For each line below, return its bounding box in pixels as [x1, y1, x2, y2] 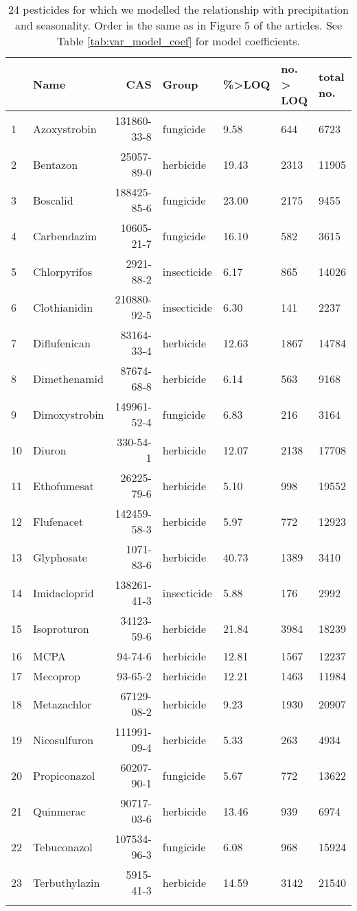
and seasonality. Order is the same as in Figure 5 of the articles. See [15, 17, 343, 33]
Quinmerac [33, 803, 86, 819]
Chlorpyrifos [33, 263, 92, 279]
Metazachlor [33, 695, 92, 712]
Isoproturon [33, 620, 89, 636]
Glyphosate [33, 549, 87, 565]
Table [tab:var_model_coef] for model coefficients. [57, 33, 300, 49]
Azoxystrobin [33, 120, 97, 137]
